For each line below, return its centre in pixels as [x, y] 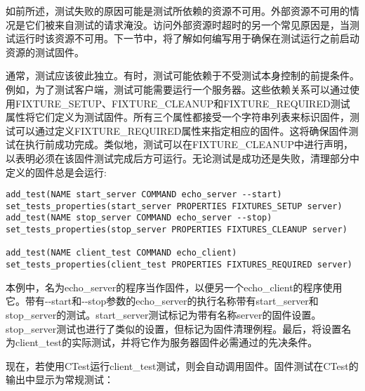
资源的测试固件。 [45, 52]
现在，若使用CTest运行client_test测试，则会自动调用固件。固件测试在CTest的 [182, 365]
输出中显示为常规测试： [60, 379]
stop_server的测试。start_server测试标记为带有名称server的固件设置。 [164, 314]
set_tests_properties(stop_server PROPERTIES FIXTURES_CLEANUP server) [177, 230]
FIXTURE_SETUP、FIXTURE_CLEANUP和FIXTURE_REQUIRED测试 [182, 103]
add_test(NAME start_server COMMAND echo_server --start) [144, 195]
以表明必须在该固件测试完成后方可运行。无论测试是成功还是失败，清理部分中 [182, 158]
